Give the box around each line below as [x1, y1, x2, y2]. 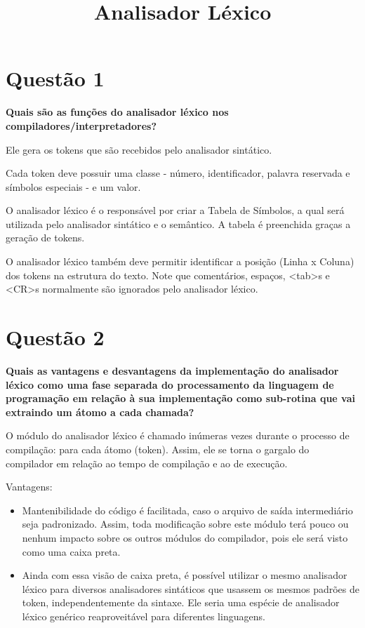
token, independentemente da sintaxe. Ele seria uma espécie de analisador [22, 595, 340, 610]
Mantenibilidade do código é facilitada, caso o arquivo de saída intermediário [22, 502, 353, 517]
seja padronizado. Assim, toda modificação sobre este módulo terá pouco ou [22, 516, 349, 531]
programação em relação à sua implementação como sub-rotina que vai [6, 391, 355, 406]
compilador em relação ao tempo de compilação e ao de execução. [6, 455, 288, 470]
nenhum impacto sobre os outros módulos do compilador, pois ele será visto [22, 530, 348, 545]
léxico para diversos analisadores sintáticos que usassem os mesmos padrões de [22, 581, 359, 596]
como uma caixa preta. [22, 544, 121, 559]
